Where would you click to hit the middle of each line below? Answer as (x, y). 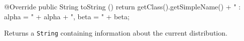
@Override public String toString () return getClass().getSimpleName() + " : (123, 6)
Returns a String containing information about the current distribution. (116, 33)
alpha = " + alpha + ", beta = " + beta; (67, 16)
